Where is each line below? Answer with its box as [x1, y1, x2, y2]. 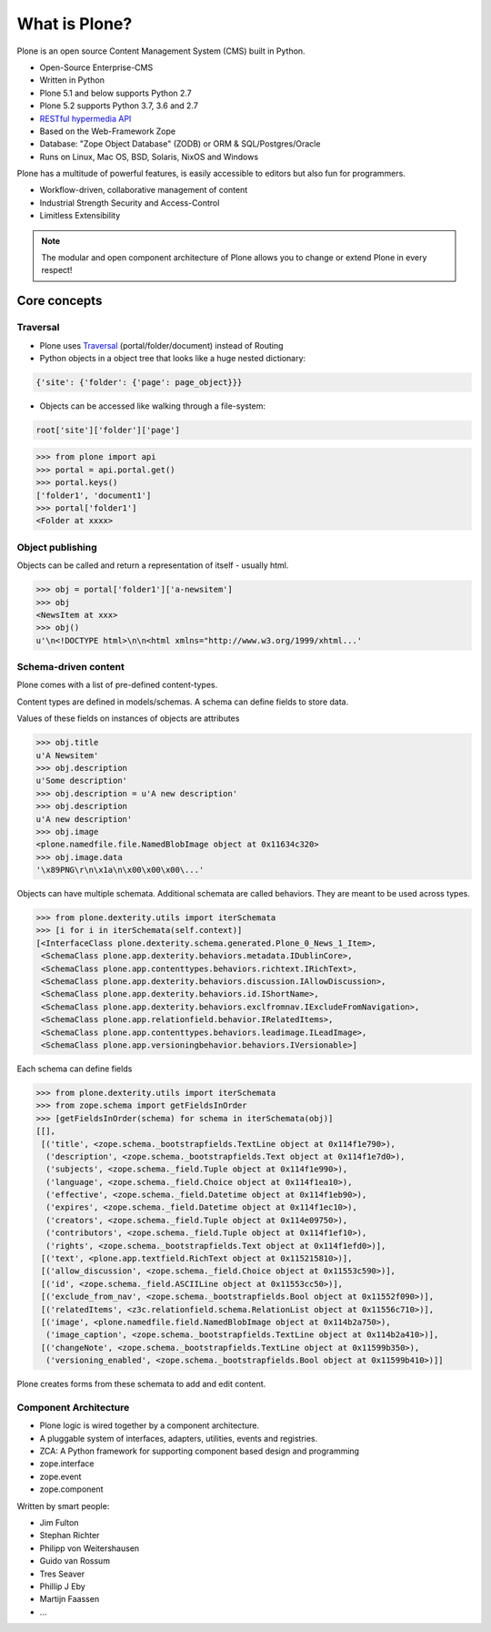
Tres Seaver [39, 1568, 85, 1579]
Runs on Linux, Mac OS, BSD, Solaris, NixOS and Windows [39, 151, 259, 162]
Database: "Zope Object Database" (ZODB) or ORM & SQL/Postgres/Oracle [39, 138, 321, 149]
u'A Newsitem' [35, 750, 99, 760]
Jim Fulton [39, 1517, 79, 1528]
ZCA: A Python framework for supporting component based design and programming [39, 1445, 359, 1456]
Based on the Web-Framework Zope [39, 126, 176, 137]
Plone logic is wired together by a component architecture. [39, 1420, 259, 1431]
